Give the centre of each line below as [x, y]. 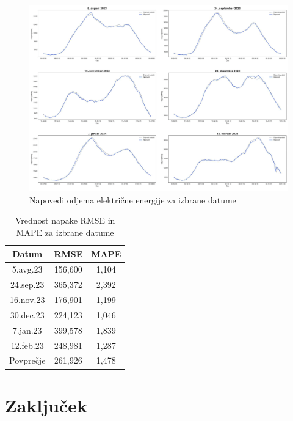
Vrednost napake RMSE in [65, 220]
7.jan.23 [27, 330]
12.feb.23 [27, 345]
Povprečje [27, 360]
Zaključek [46, 405]
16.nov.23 [27, 300]
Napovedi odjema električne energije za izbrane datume [133, 200]
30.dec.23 [27, 314]
